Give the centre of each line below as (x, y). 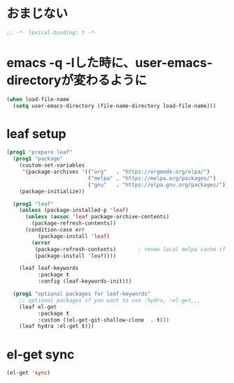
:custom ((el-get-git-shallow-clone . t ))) (103, 320)
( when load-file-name (38, 99)
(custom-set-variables (52, 165)
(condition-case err (55, 230)
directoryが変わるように (77, 80)
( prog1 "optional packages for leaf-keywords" (82, 294)
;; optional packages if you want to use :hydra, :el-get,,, (110, 300)
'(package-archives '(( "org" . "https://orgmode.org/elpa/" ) (116, 172)
